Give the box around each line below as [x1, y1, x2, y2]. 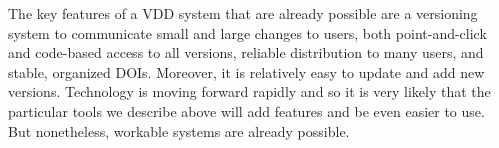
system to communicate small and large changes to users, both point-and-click [8, 22, 487, 43]
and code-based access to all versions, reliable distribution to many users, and [8, 42, 484, 63]
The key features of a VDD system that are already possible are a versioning [8, 3, 478, 23]
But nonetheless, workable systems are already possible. [8, 120, 350, 141]
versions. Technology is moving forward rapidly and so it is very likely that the [8, 81, 491, 102]
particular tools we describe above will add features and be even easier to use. [8, 100, 485, 121]
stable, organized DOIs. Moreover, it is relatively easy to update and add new [8, 61, 485, 82]
